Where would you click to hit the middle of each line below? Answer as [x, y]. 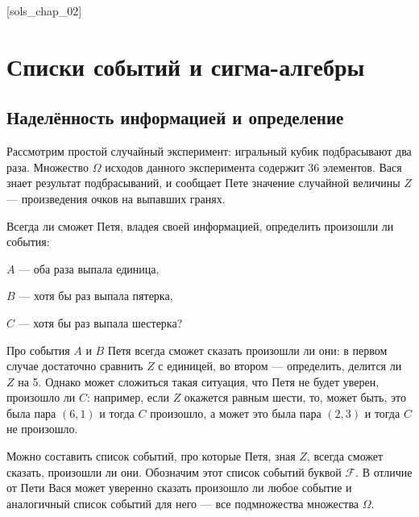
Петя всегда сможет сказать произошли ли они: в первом [247, 350]
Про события [38, 350]
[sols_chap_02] [44, 10]
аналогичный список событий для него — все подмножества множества [183, 503]
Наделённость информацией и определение [175, 117]
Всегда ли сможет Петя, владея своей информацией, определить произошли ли [200, 225]
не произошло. [42, 429]
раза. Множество [48, 167]
